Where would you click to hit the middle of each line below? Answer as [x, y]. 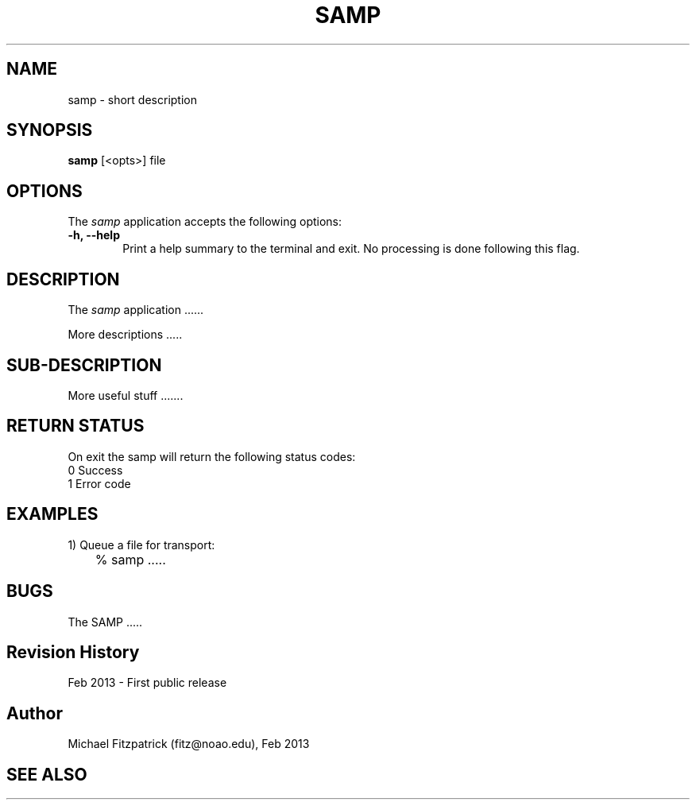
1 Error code [99, 483]
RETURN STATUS [75, 426]
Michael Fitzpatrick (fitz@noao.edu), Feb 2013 [189, 744]
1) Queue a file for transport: [141, 544]
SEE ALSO [47, 774]
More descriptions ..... [125, 335]
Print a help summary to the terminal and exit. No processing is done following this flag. [351, 249]
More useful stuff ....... [126, 395]
